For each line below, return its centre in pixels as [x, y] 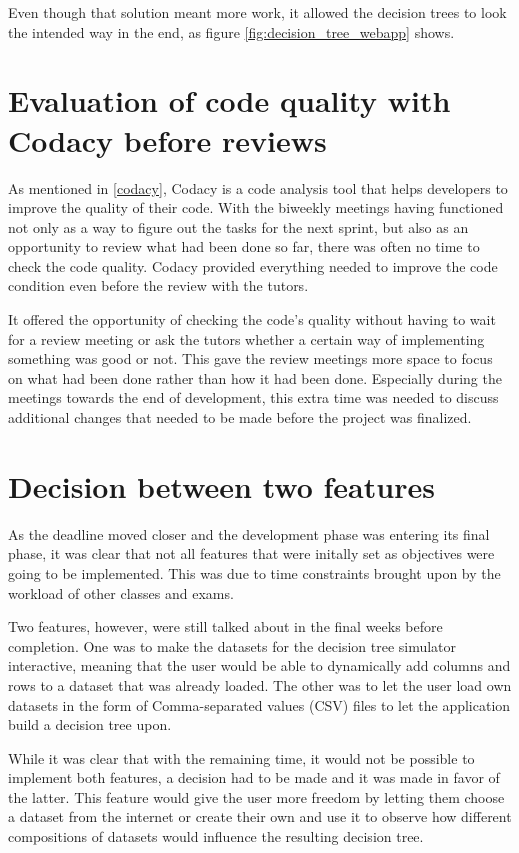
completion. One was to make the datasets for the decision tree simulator [232, 645]
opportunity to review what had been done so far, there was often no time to [244, 246]
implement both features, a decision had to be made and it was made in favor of [254, 777]
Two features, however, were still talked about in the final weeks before [225, 626]
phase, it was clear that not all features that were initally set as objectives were [251, 553]
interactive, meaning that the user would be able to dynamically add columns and [259, 665]
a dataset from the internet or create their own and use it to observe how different [260, 816]
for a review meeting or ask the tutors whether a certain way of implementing [246, 338]
